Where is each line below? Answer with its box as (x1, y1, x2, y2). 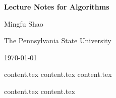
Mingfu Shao (4, 18, 43, 29)
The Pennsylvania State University (4, 35, 111, 46)
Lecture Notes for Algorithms (4, 2, 109, 12)
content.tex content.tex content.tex (4, 69, 112, 79)
